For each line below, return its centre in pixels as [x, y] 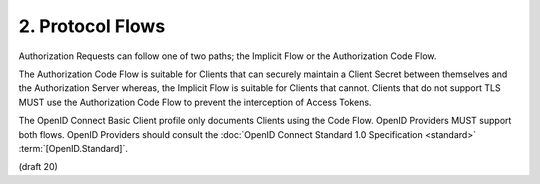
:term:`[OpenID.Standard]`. [73, 148]
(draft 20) [38, 167]
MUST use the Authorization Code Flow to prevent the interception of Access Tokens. [195, 102]
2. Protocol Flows [92, 26]
